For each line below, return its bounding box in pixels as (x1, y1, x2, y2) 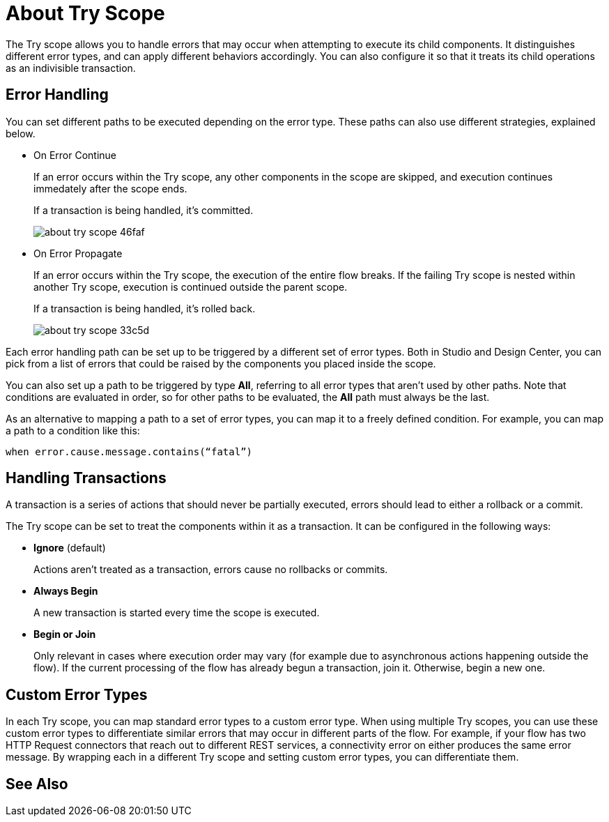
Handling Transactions (6, 469, 167, 487)
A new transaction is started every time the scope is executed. (33, 607, 320, 619)
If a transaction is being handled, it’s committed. (33, 204, 254, 216)
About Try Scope (6, 1, 165, 25)
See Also (6, 775, 68, 793)
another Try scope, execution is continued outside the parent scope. (33, 280, 348, 293)
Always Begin (33, 585, 98, 598)
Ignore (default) (33, 542, 106, 554)
